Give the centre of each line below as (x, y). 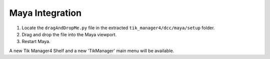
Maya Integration (45, 13)
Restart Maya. (36, 42)
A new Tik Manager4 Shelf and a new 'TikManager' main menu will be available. (92, 51)
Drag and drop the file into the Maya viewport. (69, 34)
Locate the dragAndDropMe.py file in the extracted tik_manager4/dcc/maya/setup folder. (118, 28)
